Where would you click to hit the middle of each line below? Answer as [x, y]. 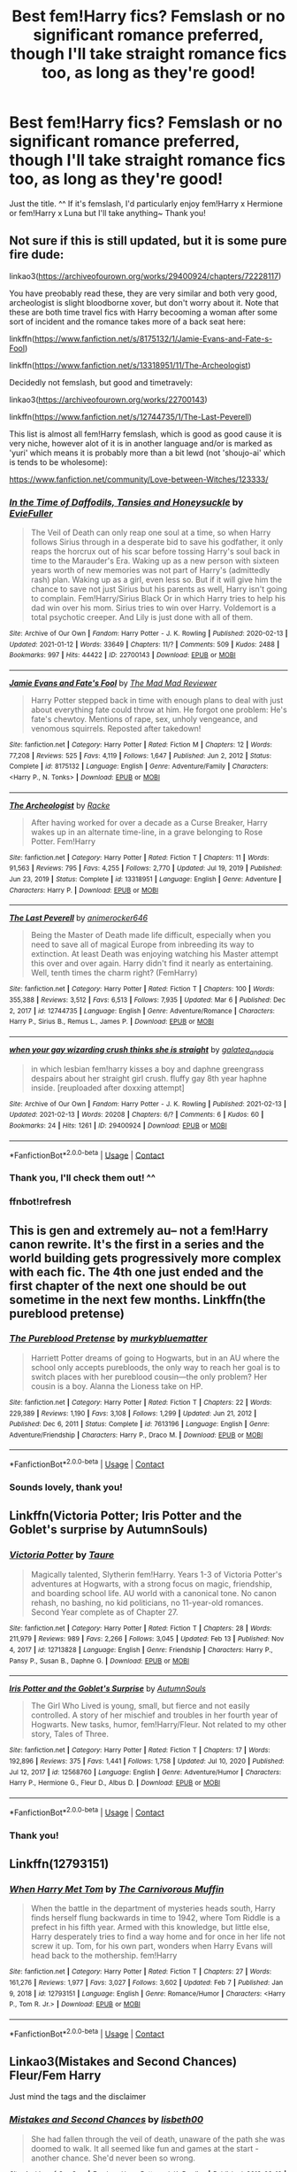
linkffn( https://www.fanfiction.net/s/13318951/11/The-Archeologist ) [130, 365]
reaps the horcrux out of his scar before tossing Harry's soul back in [155, 552]
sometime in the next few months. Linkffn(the [137, 1299]
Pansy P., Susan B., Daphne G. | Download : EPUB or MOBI [99, 1661]
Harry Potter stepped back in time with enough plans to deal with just [157, 701]
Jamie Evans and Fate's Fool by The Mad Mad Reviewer [113, 683]
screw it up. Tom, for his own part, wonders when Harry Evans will [152, 1946]
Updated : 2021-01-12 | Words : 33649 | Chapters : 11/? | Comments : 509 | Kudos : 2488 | [145, 644]
